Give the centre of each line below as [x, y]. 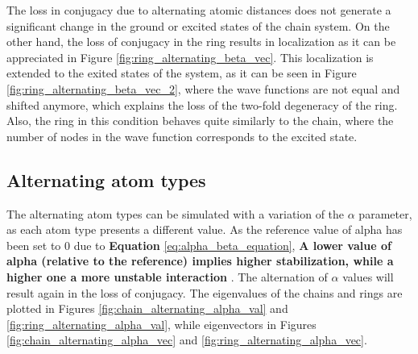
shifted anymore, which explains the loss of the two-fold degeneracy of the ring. [202, 104]
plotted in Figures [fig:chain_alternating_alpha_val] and [147, 308]
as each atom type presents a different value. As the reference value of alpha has [205, 229]
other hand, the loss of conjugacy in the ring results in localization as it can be [201, 42]
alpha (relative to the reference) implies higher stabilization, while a [200, 261]
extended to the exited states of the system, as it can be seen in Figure [182, 73]
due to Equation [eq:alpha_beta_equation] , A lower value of [232, 245]
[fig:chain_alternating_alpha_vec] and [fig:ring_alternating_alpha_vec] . [187, 340]
